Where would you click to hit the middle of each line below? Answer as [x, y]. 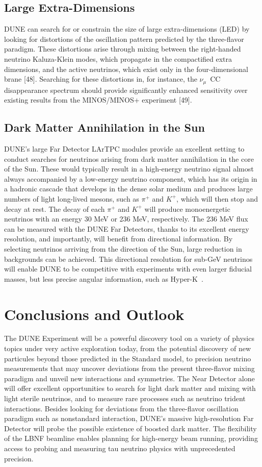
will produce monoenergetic [187, 208]
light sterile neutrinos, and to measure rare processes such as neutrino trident [125, 398]
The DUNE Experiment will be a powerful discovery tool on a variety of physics [129, 338]
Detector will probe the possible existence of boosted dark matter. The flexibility [130, 428]
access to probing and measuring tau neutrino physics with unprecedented [120, 448]
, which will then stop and [217, 198]
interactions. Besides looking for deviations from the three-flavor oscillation [121, 408]
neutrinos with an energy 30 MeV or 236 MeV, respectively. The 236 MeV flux [126, 219]
